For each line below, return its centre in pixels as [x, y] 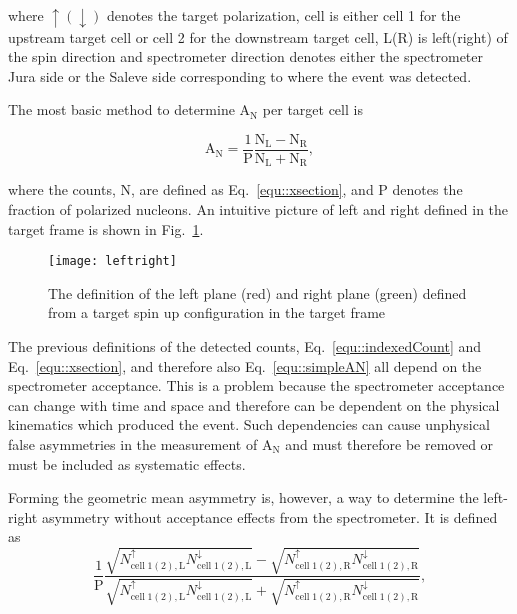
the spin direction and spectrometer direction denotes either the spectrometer [246, 56]
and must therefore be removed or [389, 443]
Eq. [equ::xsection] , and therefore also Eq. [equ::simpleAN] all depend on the [245, 365]
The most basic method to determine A [129, 109]
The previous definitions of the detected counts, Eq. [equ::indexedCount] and [245, 346]
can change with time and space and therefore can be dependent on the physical [254, 404]
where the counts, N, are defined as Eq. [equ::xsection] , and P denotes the [235, 189]
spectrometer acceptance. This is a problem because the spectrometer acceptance [256, 385]
